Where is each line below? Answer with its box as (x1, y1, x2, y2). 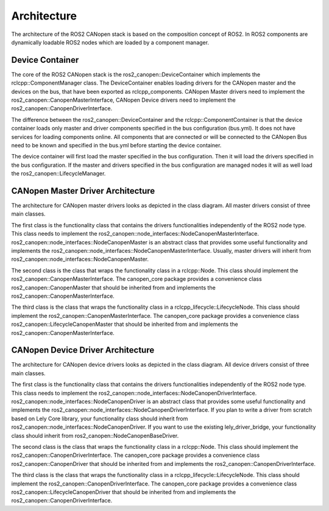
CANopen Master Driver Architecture (11, 186, 155, 196)
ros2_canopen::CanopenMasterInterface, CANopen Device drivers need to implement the (11, 96, 236, 104)
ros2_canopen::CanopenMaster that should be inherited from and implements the (11, 284, 216, 291)
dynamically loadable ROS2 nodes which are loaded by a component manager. (11, 38, 210, 46)
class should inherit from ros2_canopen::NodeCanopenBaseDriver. (11, 432, 179, 439)
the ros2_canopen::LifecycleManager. (11, 170, 106, 177)
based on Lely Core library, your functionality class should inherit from (11, 415, 188, 422)
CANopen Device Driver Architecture (11, 345, 155, 356)
